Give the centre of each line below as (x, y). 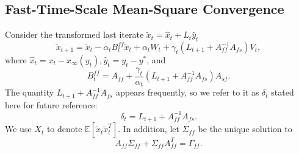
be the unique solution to (245, 129)
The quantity (30, 92)
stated (283, 92)
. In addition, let (149, 129)
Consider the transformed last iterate (74, 34)
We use (18, 129)
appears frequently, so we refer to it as (187, 92)
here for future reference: (51, 104)
